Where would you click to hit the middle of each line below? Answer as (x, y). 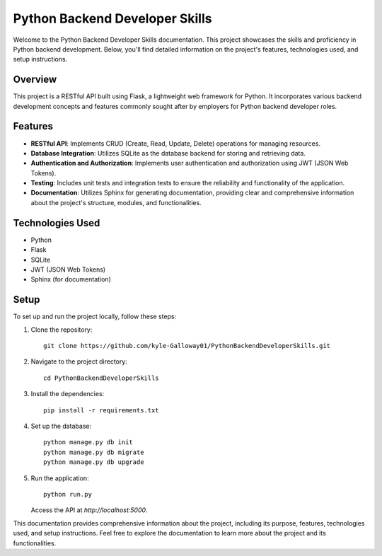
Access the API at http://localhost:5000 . (89, 510)
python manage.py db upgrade (94, 462)
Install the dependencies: (68, 394)
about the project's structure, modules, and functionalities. (116, 202)
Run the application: (60, 478)
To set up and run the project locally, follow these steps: (95, 317)
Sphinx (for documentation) (71, 279)
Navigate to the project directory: (79, 361)
